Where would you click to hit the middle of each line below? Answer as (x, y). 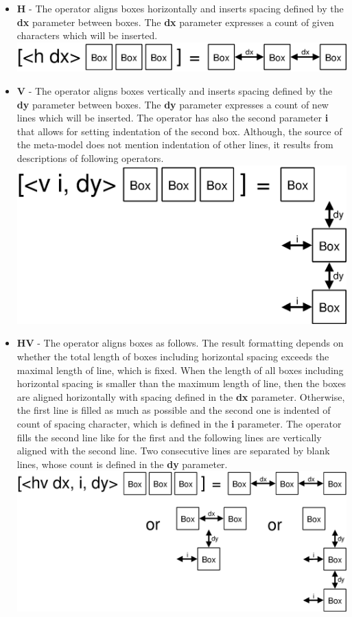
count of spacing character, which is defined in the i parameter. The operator (179, 423)
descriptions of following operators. (90, 158)
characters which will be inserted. (87, 35)
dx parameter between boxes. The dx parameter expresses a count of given (175, 22)
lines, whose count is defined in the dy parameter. (122, 464)
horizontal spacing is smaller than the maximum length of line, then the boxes (181, 383)
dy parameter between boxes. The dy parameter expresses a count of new (173, 104)
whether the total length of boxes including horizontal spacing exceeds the (173, 356)
